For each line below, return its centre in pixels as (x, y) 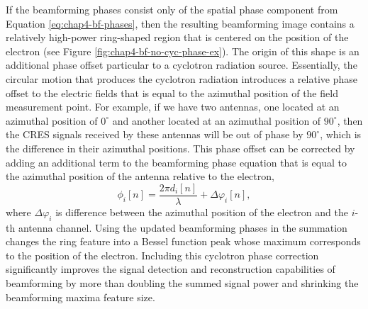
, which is (341, 134)
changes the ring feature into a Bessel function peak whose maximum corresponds (183, 241)
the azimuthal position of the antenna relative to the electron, (140, 176)
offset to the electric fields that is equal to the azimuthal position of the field (172, 92)
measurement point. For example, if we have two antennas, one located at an (173, 107)
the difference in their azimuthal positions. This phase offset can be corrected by (180, 148)
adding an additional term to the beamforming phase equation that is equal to (176, 162)
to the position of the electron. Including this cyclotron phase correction (162, 255)
